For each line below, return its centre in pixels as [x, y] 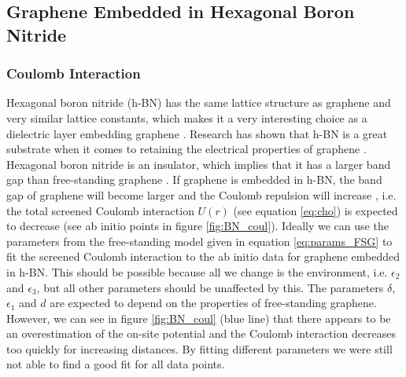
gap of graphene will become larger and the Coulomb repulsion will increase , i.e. [201, 194]
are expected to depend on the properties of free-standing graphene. [213, 303]
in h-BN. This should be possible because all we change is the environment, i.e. [197, 271]
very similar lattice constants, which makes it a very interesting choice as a [187, 117]
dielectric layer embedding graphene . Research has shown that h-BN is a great [197, 133]
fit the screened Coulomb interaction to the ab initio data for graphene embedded [203, 256]
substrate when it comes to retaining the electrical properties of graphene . [186, 149]
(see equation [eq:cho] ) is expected [316, 210]
